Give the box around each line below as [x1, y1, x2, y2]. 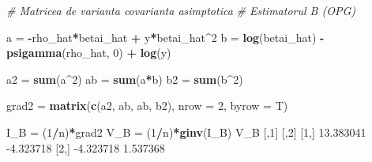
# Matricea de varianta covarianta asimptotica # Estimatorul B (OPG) [6, 2, 355, 18]
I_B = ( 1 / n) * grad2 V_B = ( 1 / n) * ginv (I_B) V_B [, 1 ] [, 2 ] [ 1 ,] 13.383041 [6, 123, 366, 140]
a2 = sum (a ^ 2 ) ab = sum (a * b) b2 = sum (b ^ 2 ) [6, 70, 243, 87]
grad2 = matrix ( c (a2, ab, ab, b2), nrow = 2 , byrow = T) [6, 97, 288, 114]
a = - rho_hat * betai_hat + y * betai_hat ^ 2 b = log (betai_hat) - [6, 28, 325, 45]
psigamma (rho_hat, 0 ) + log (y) [6, 44, 171, 61]
